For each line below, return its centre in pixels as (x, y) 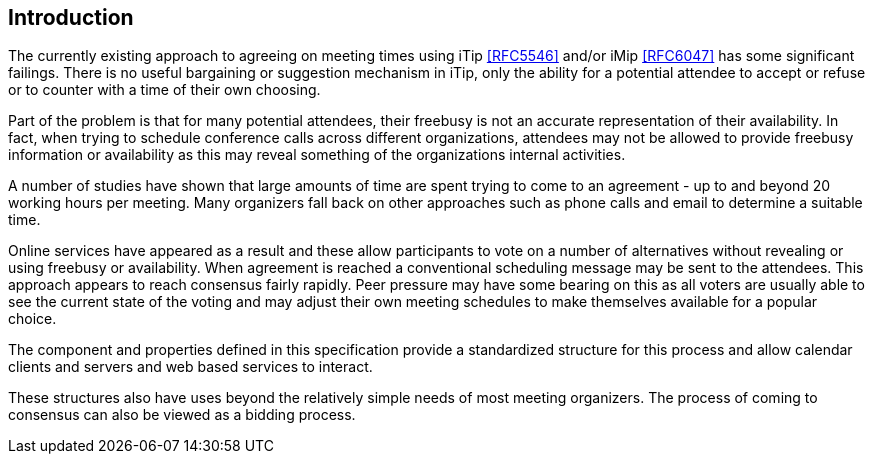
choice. (32, 319)
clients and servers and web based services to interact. (190, 367)
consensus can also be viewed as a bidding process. (182, 415)
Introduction (71, 17)
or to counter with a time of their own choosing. (164, 90)
